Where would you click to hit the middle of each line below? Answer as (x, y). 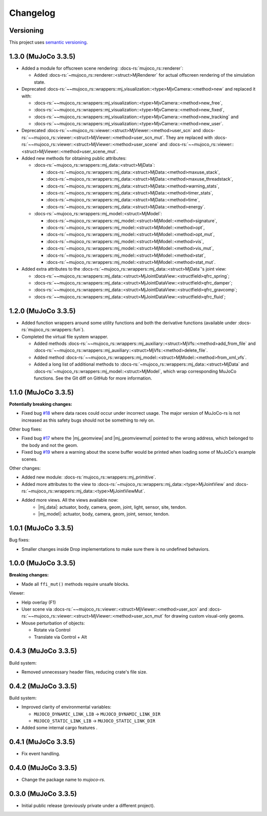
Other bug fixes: (25, 429)
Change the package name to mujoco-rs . (64, 780)
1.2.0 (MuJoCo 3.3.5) (43, 311)
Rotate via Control (52, 630)
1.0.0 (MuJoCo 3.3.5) (43, 563)
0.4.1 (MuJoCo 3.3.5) (42, 742)
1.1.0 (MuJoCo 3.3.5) (42, 392)
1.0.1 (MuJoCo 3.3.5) (41, 528)
